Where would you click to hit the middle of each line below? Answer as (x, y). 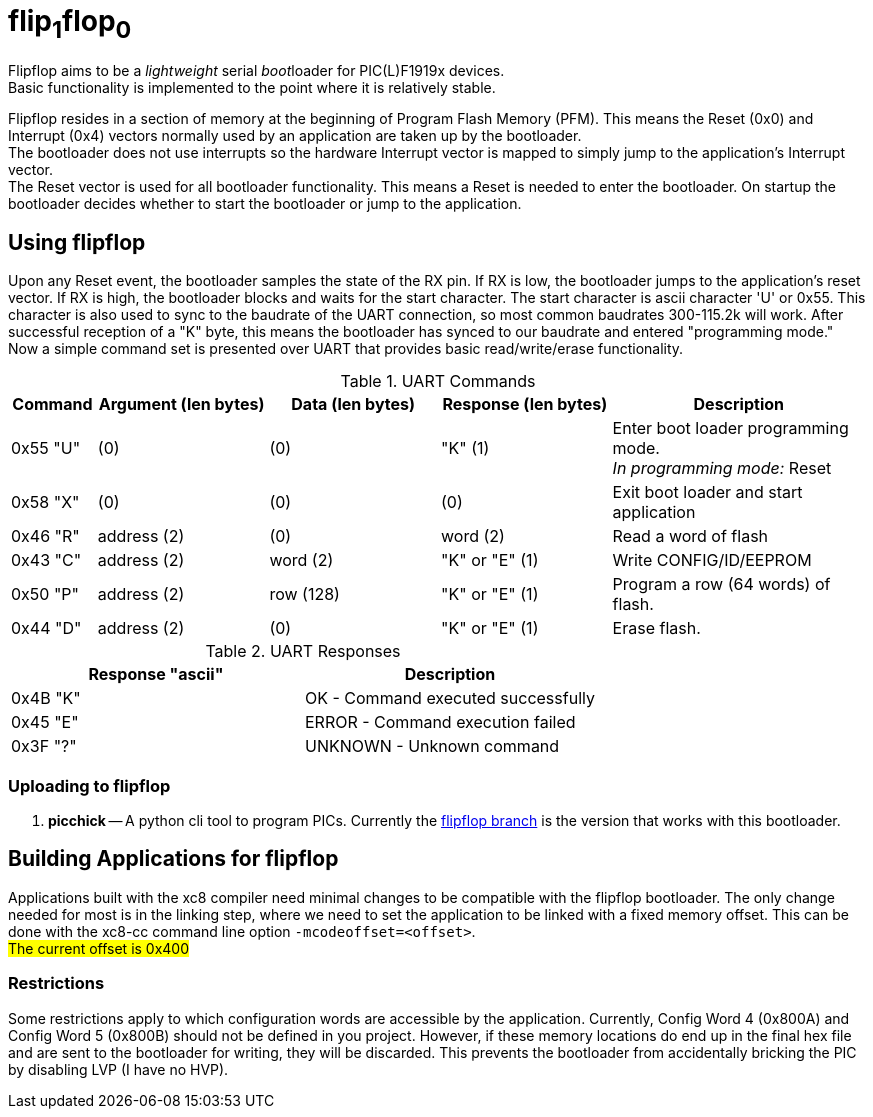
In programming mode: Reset (722, 468)
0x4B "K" (46, 698)
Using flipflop (77, 242)
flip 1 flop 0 (70, 24)
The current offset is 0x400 (99, 948)
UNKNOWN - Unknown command (432, 746)
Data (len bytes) (353, 404)
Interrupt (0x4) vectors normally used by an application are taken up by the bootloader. (295, 136)
